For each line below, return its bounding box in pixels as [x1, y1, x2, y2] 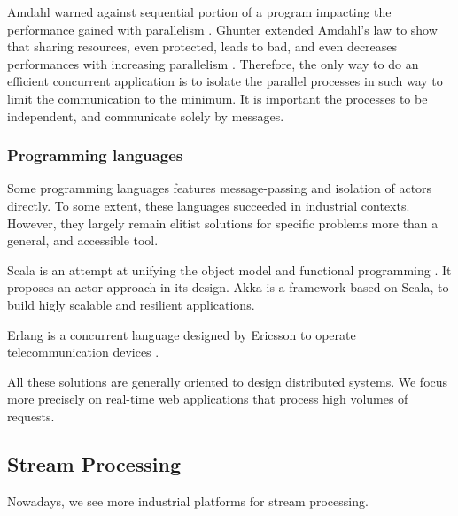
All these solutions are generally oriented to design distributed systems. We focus [7, 372, 448, 390]
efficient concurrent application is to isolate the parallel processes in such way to [7, 72, 443, 90]
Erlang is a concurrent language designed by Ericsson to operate [7, 325, 356, 343]
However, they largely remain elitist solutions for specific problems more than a [7, 213, 439, 232]
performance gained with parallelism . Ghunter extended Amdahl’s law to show [7, 19, 438, 38]
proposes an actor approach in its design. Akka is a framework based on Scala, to [7, 278, 449, 297]
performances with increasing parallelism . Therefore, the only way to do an [7, 54, 419, 73]
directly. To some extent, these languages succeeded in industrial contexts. [7, 196, 410, 214]
